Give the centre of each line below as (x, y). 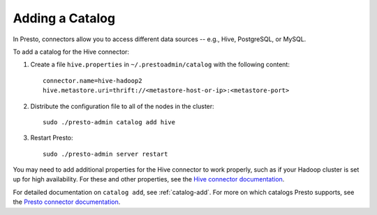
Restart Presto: (52, 138)
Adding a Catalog (64, 18)
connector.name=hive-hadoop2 (93, 81)
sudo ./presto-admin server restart (105, 154)
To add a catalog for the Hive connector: (71, 52)
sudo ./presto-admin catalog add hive (109, 122)
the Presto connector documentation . (67, 202)
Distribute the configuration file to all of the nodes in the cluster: (122, 106)
